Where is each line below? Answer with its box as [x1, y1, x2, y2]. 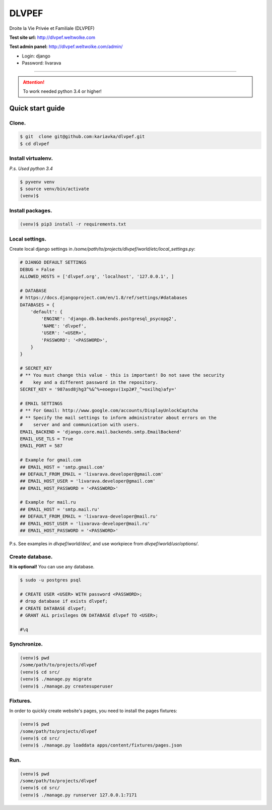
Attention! [23, 79, 45, 85]
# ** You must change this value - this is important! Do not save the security [20, 372, 225, 378]
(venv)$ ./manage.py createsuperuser [20, 683, 113, 689]
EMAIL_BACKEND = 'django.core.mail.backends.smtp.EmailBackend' [20, 429, 182, 435]
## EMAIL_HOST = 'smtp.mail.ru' [20, 506, 100, 512]
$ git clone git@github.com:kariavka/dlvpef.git [20, 134, 145, 140]
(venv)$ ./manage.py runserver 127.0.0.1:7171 [20, 792, 137, 798]
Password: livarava [22, 60, 61, 66]
